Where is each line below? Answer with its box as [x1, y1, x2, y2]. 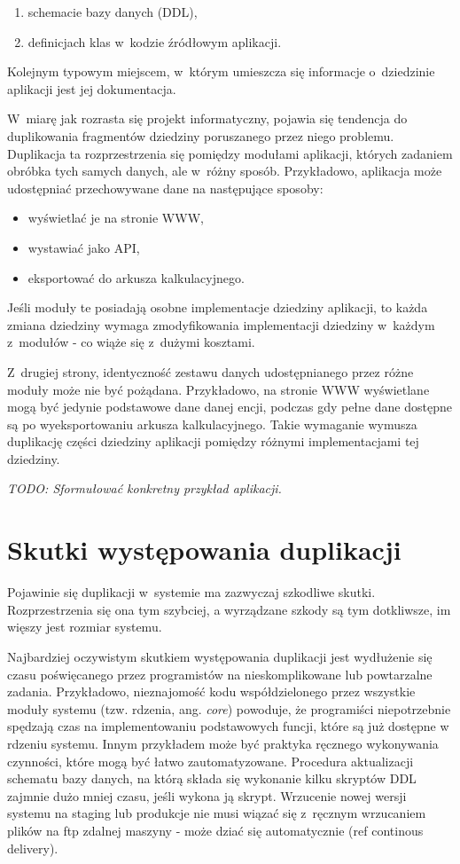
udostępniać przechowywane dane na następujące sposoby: [7, 178, 324, 197]
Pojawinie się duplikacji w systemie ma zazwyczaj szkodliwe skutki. [7, 583, 376, 601]
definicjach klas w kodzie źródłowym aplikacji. [27, 32, 282, 51]
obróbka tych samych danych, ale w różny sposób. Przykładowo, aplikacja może [7, 161, 442, 180]
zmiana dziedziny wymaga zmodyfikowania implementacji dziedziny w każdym [7, 315, 435, 334]
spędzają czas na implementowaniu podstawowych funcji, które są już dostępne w [7, 717, 449, 735]
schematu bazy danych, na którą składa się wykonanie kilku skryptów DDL [7, 769, 417, 788]
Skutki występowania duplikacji [7, 531, 402, 568]
